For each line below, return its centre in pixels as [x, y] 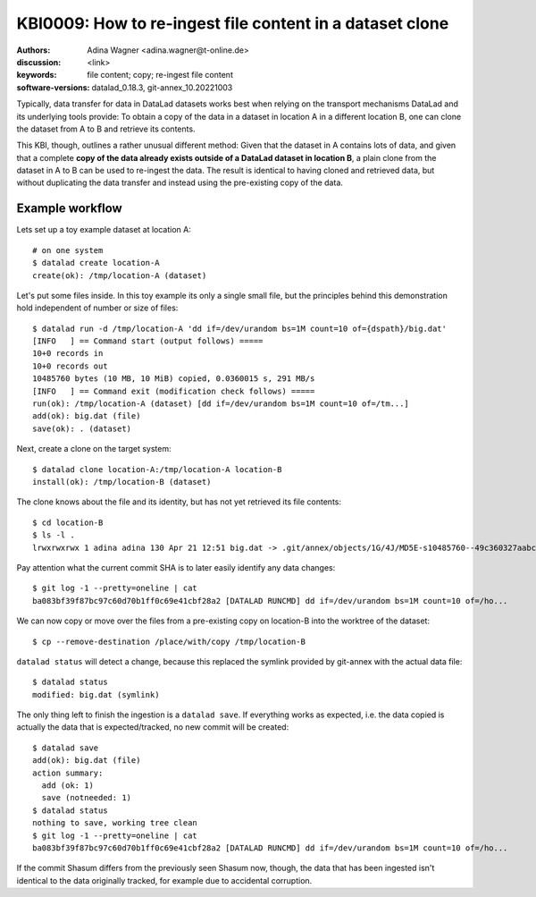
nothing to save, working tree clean [115, 823]
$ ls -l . [54, 535]
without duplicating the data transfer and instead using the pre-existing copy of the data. [180, 182]
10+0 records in [68, 354]
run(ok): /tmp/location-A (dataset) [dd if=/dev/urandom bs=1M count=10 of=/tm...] [221, 404]
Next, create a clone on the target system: [94, 449]
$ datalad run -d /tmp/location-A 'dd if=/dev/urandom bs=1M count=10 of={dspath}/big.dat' [239, 328]
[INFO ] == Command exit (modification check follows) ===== [174, 391]
